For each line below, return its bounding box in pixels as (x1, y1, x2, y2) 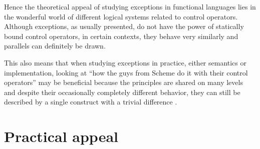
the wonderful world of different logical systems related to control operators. (4, 11, 238, 21)
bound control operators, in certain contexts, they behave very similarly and (4, 30, 238, 41)
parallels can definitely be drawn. (4, 40, 106, 51)
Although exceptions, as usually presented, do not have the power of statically (4, 21, 244, 31)
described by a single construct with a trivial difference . (4, 96, 177, 107)
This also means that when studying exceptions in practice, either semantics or (4, 57, 247, 67)
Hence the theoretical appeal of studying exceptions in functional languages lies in (4, 1, 256, 11)
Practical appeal (4, 126, 118, 146)
